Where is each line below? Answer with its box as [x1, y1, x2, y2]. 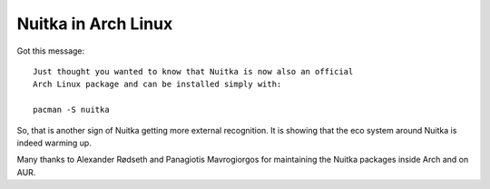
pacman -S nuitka [33, 104, 110, 115]
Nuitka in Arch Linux [16, 14, 173, 34]
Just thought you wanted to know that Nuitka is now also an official [33, 66, 354, 76]
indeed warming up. [16, 137, 93, 148]
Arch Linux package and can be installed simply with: [33, 79, 282, 90]
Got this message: [16, 45, 85, 56]
